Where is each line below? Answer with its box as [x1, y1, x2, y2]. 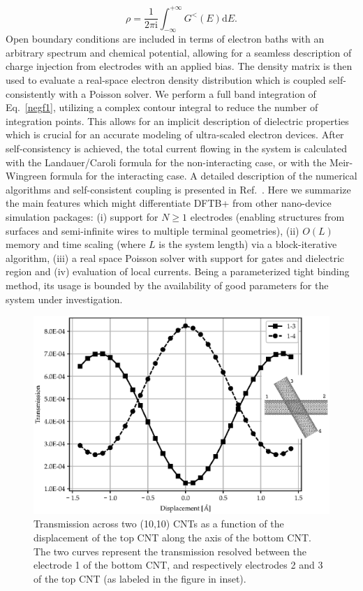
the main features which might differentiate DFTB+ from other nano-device [6, 196, 332, 210]
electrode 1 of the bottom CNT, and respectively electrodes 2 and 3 [34, 557, 323, 572]
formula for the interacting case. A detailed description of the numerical [50, 168, 357, 183]
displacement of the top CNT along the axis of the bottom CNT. [34, 530, 311, 544]
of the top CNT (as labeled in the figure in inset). [34, 571, 246, 585]
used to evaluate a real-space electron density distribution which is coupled [6, 73, 326, 87]
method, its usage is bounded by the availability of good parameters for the [6, 277, 329, 292]
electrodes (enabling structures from [190, 210, 345, 224]
